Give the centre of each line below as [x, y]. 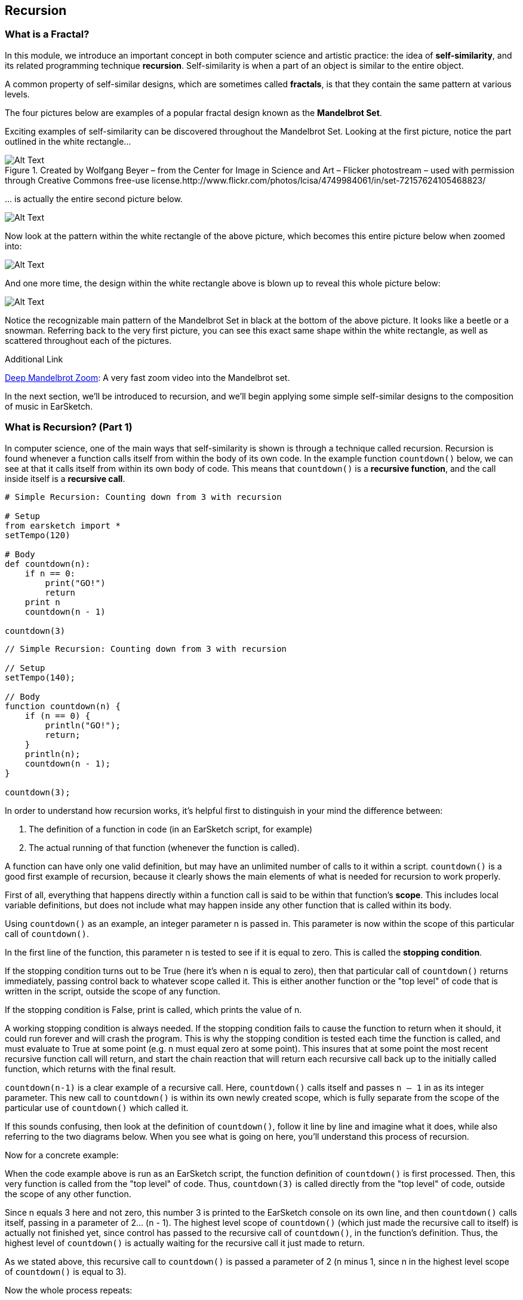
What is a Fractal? [47, 34]
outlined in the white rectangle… [68, 141]
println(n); [53, 754]
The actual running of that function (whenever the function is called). [164, 847]
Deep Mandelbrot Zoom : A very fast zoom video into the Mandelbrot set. [147, 377]
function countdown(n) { [63, 706]
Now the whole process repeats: [69, 1290]
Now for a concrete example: [62, 1155]
